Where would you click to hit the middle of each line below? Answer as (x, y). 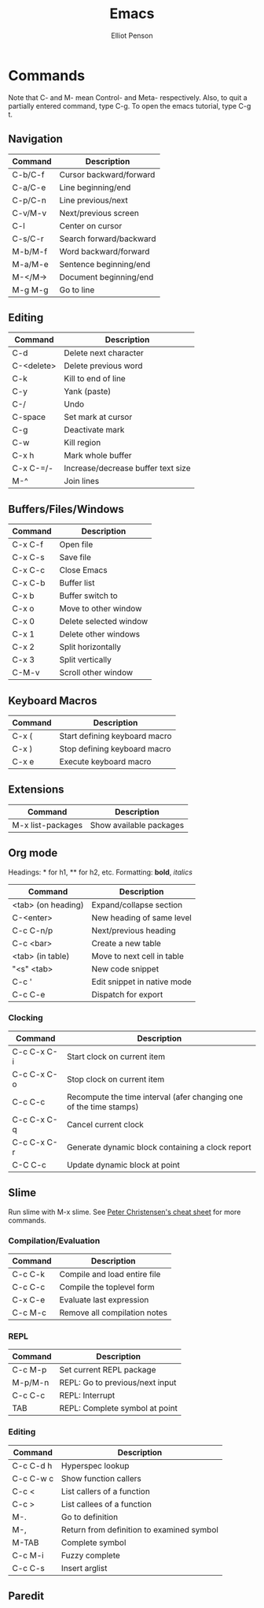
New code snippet (125, 968)
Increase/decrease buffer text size (127, 468)
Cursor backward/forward (107, 174)
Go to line (77, 290)
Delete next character (104, 353)
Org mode (33, 853)
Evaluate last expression (104, 1299)
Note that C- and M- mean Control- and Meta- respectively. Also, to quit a (128, 97)
